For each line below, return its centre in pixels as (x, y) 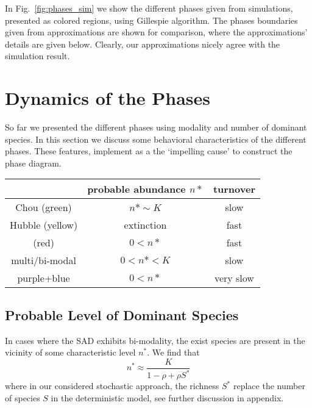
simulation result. (37, 56)
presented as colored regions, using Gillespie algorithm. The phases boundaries (151, 20)
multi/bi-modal (44, 260)
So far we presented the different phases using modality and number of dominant (156, 127)
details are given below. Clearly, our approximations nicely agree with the (143, 44)
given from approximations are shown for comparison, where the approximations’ (156, 32)
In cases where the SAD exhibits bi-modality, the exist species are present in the (155, 340)
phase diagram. (33, 163)
